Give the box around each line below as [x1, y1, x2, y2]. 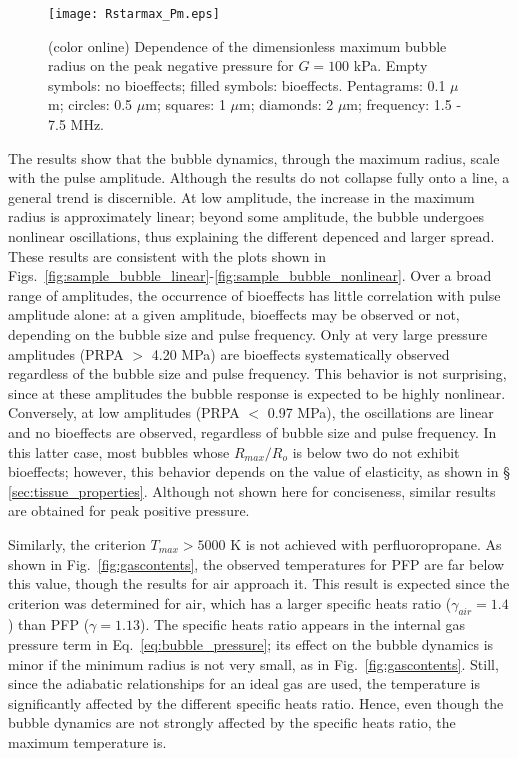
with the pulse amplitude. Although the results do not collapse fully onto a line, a [8, 167, 510, 188]
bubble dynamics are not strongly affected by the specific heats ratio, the [8, 712, 456, 733]
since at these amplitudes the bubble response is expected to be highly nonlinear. [8, 382, 506, 403]
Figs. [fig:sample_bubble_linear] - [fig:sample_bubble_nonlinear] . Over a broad [8, 265, 492, 286]
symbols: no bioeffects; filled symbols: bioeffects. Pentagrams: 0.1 [48, 74, 446, 95]
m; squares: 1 [145, 94, 226, 115]
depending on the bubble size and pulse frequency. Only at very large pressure [8, 323, 488, 344]
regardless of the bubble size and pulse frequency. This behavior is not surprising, [8, 363, 507, 384]
